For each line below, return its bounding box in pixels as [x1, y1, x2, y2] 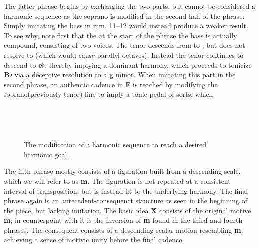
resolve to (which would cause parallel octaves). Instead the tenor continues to [4, 49, 244, 60]
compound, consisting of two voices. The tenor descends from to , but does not [4, 40, 245, 50]
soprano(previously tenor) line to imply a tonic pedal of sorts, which [4, 89, 213, 99]
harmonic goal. [24, 149, 69, 159]
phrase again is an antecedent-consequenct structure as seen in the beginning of [4, 195, 248, 206]
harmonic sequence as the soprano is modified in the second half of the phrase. [4, 10, 245, 21]
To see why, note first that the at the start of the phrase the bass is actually [4, 30, 237, 40]
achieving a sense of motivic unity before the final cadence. [4, 234, 184, 245]
